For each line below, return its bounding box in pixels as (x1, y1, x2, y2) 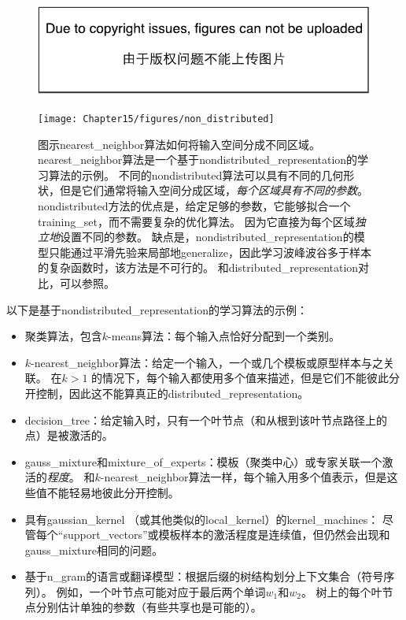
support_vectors (63, 526, 142, 543)
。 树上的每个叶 (301, 583, 382, 600)
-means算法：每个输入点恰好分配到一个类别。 (108, 328, 340, 344)
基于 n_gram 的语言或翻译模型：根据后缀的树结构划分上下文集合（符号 (24, 568, 384, 585)
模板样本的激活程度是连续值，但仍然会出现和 (158, 526, 390, 543)
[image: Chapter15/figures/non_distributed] (38, 113, 275, 124)
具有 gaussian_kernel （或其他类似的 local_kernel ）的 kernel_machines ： (24, 510, 379, 527)
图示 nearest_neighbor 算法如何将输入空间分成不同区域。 (38, 136, 321, 152)
